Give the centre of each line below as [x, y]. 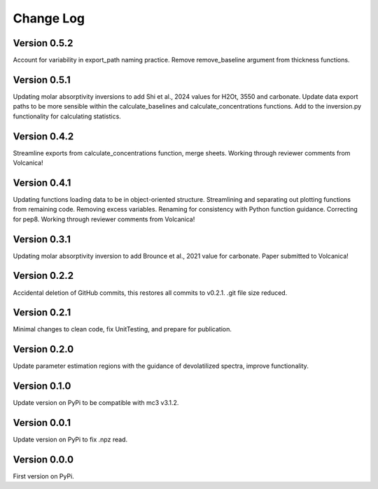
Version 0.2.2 [43, 276]
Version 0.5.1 [42, 80]
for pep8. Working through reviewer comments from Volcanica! [104, 219]
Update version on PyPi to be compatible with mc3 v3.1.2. [96, 403]
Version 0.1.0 [42, 386]
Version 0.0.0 [43, 459]
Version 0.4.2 [43, 136]
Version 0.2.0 [43, 349]
